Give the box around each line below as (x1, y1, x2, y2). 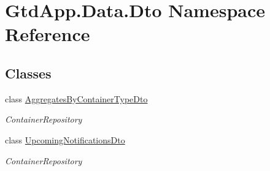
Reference (5, 21, 90, 47)
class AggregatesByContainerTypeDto (5, 92, 148, 105)
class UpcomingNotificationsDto (5, 133, 125, 146)
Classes (5, 63, 52, 82)
